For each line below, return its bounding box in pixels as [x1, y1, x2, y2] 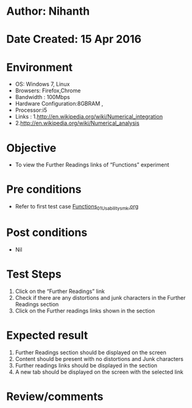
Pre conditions [6, 182, 82, 196]
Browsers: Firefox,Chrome [15, 87, 81, 94]
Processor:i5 [15, 106, 48, 114]
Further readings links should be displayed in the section [15, 362, 157, 369]
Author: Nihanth [6, 4, 90, 18]
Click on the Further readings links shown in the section [15, 307, 155, 314]
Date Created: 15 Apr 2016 [6, 32, 142, 46]
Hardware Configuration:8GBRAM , [15, 100, 104, 108]
